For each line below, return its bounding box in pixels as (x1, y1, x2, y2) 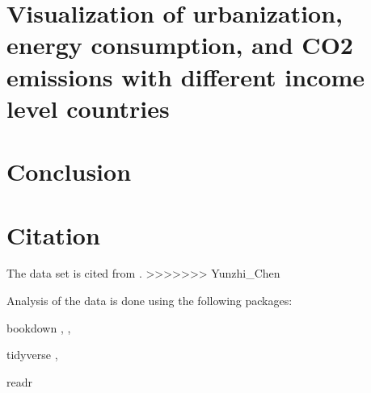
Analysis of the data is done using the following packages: (6, 292, 293, 309)
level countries (6, 91, 170, 124)
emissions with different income (6, 60, 365, 93)
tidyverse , (6, 346, 58, 363)
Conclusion (6, 155, 132, 188)
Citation (6, 218, 100, 251)
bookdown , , (6, 319, 71, 336)
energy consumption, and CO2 (6, 28, 353, 61)
